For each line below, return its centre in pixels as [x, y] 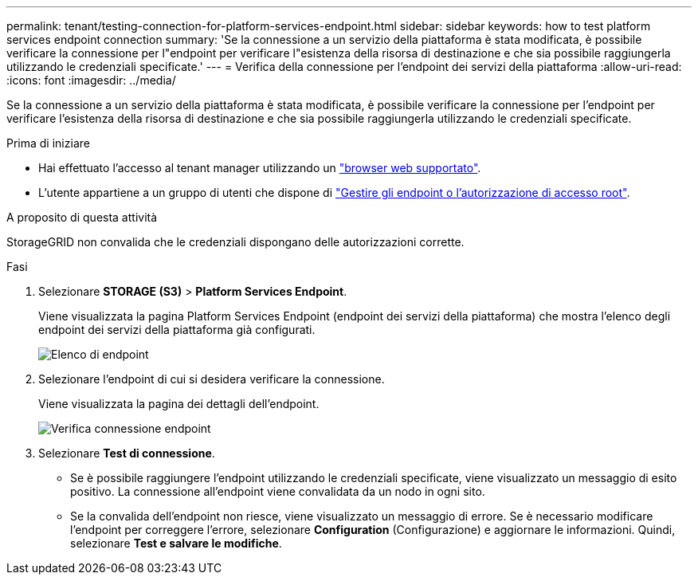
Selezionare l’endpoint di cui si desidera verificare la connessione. [212, 379]
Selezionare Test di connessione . [127, 453]
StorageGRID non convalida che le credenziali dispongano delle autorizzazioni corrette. [235, 242]
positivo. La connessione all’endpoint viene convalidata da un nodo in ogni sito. [278, 491]
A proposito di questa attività [82, 217]
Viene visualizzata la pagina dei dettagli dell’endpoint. [179, 404]
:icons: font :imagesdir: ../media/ [91, 80]
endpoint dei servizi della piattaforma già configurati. [177, 330]
